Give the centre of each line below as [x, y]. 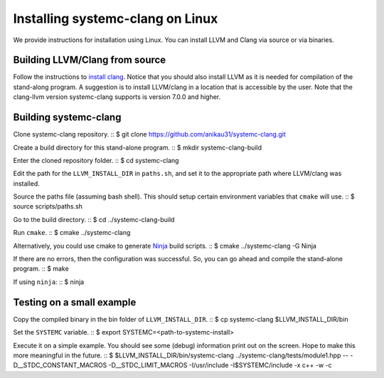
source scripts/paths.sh [48, 206]
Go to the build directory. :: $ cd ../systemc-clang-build [94, 219]
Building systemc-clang [67, 117]
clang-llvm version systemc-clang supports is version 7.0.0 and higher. [117, 97]
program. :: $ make [41, 269]
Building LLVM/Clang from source [90, 60]
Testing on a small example [75, 302]
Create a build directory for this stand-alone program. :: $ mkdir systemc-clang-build [138, 147]
